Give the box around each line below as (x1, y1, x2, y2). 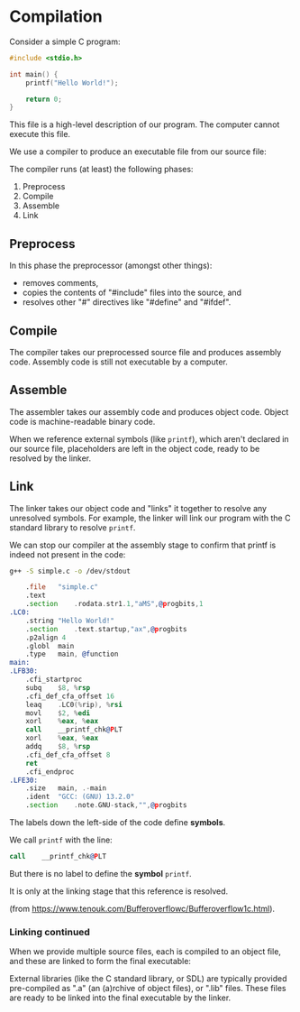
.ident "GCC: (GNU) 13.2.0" (25, 792, 135, 802)
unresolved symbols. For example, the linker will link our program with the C (9, 512, 291, 523)
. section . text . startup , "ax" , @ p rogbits (25, 624, 187, 633)
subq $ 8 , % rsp (25, 683, 91, 692)
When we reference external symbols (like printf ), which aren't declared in (9, 433, 290, 444)
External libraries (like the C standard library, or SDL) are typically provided (9, 973, 287, 984)
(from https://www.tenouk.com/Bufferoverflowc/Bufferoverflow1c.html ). (9, 903, 276, 914)
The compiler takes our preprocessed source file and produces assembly (9, 346, 282, 357)
